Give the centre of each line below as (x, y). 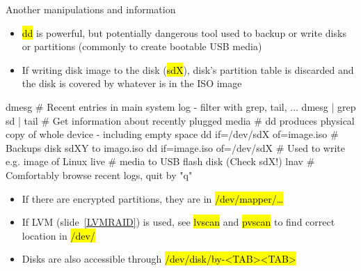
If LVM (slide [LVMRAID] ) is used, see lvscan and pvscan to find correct (178, 222)
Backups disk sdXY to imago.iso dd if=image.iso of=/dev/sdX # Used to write (176, 147)
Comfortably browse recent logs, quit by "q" (99, 175)
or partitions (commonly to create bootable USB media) (142, 46)
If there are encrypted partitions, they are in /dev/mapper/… (153, 198)
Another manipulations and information (91, 9)
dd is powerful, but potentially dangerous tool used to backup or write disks (184, 32)
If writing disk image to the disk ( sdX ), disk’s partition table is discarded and (188, 69)
